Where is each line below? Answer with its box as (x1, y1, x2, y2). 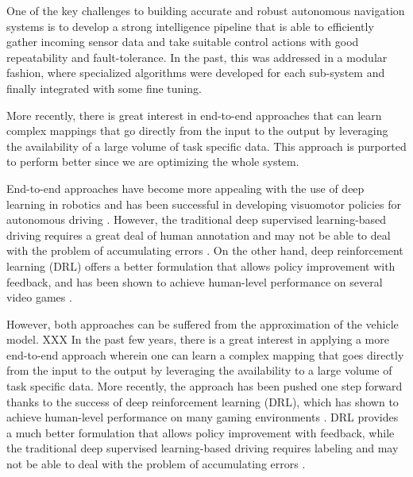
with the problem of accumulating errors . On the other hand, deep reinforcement (6, 242, 403, 259)
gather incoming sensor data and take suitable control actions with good (6, 33, 359, 50)
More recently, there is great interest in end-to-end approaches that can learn (6, 106, 382, 123)
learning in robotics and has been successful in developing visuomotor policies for (6, 195, 401, 212)
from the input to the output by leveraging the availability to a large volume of (6, 362, 392, 379)
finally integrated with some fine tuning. (6, 79, 202, 96)
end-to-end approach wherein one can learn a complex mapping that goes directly (6, 346, 404, 363)
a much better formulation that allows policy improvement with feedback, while (6, 424, 395, 440)
